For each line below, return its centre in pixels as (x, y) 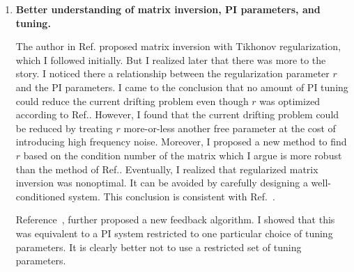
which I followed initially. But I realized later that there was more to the (171, 59)
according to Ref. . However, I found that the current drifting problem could (177, 114)
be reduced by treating (64, 128)
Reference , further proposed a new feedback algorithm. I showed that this (175, 219)
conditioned (40, 196)
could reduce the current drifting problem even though (132, 101)
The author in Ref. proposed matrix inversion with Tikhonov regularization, (178, 46)
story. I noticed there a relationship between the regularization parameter (172, 73)
